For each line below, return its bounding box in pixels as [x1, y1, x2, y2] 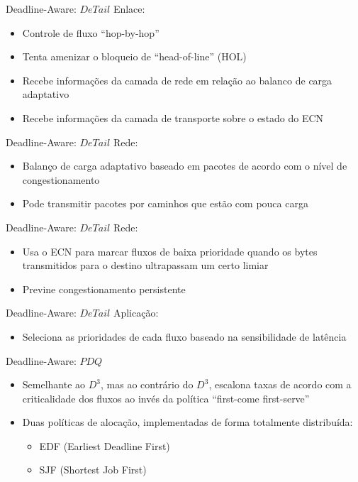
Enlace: [113, 1, 145, 16]
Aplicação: [113, 305, 159, 320]
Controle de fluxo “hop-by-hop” [22, 25, 160, 40]
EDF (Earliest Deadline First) [39, 438, 170, 453]
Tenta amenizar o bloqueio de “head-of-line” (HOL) [22, 49, 247, 64]
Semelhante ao [22, 377, 86, 392]
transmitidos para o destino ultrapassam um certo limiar [22, 258, 269, 273]
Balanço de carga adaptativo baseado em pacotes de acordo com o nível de [22, 158, 347, 173]
